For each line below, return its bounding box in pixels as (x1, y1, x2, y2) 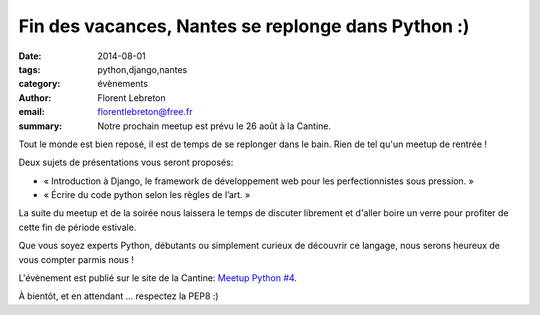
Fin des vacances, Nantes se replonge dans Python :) (18, 15, 470, 37)
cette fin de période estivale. (18, 221, 137, 233)
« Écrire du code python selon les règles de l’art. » (43, 189, 251, 201)
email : (18, 106, 45, 118)
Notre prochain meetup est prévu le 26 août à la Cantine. (97, 120, 332, 132)
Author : (18, 91, 52, 104)
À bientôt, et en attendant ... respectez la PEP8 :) (18, 290, 219, 302)
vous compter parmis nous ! (18, 253, 134, 265)
